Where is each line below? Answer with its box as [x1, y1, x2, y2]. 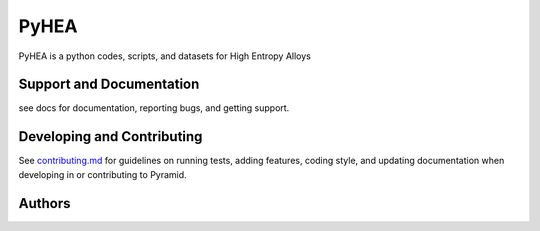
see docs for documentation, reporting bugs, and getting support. [18, 102, 290, 114]
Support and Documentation [18, 76, 200, 93]
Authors [18, 195, 71, 212]
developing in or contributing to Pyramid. [18, 168, 187, 180]
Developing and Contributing [18, 128, 203, 145]
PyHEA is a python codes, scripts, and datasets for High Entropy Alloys [18, 50, 312, 62]
